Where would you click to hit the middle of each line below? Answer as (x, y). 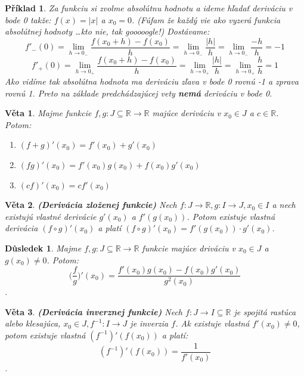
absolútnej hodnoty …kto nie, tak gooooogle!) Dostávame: (107, 31)
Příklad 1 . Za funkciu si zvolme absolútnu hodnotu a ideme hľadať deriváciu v (149, 8)
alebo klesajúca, (33, 323)
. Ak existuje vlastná (213, 323)
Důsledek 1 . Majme (43, 248)
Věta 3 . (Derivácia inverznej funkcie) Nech (94, 311)
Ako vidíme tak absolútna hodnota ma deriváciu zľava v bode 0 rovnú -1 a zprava (152, 81)
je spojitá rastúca (265, 311)
